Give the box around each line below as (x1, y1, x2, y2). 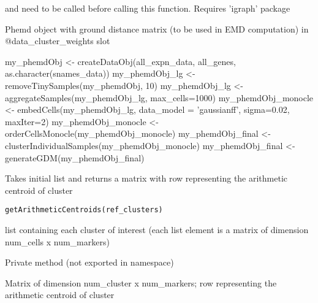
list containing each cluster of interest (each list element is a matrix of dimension (5, 223, 309, 236)
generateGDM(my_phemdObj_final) (5, 151, 145, 164)
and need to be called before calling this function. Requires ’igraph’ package (5, 2, 290, 14)
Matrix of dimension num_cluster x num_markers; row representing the (5, 276, 277, 289)
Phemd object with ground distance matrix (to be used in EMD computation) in (5, 22, 309, 35)
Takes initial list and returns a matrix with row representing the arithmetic (5, 172, 288, 185)
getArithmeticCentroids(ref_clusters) (5, 205, 163, 215)
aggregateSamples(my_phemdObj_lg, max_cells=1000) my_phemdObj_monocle (5, 91, 314, 104)
